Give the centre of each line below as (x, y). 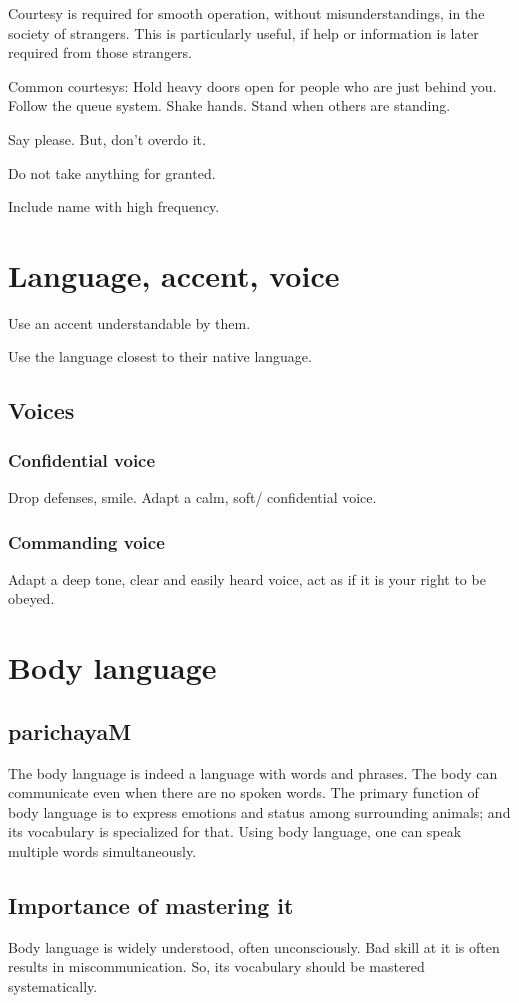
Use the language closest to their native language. (160, 356)
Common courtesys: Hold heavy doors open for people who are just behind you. (252, 85)
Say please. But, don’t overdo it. (107, 138)
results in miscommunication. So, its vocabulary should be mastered (216, 966)
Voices (41, 410)
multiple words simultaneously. (102, 851)
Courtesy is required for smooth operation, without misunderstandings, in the (246, 13)
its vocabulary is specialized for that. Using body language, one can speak (235, 831)
